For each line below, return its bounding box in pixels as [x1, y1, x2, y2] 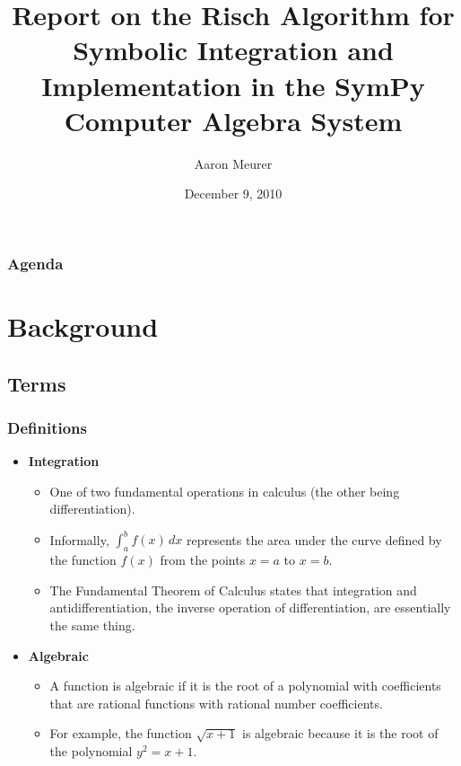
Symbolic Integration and [73, 31, 394, 68]
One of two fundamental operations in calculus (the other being [49, 481, 400, 500]
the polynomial [49, 742, 133, 760]
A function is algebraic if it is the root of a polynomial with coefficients [49, 676, 441, 695]
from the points [160, 550, 246, 569]
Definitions [7, 416, 87, 438]
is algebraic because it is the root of [241, 724, 439, 743]
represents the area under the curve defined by [187, 530, 442, 549]
